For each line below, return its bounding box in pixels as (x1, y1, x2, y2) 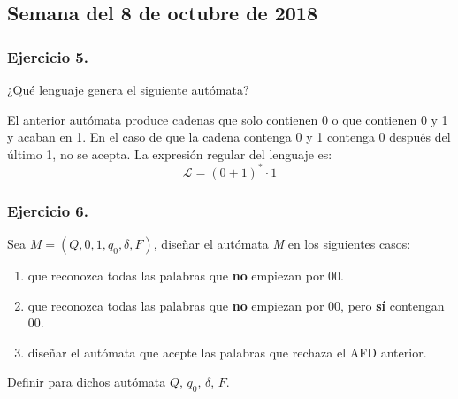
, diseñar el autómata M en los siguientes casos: (153, 234, 411, 253)
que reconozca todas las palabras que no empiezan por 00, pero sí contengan (27, 295, 445, 314)
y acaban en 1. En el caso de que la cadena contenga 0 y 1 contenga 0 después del (7, 127, 451, 146)
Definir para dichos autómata (7, 372, 166, 391)
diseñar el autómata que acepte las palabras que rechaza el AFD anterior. (27, 342, 427, 361)
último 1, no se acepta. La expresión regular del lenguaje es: (7, 144, 332, 163)
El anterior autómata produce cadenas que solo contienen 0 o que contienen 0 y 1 (7, 110, 448, 128)
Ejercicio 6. (7, 199, 88, 221)
